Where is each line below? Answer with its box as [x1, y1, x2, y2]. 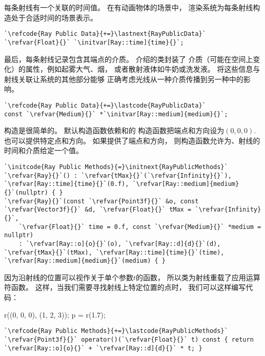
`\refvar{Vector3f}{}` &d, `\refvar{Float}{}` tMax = [4, 206, 192, 214]
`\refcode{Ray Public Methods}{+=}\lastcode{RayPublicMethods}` [4, 327, 228, 335]
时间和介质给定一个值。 [4, 145, 83, 156]
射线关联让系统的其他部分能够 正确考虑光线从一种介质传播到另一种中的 [4, 73, 243, 84]
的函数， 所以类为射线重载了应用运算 [136, 271, 260, 282]
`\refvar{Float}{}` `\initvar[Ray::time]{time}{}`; [4, 38, 184, 46]
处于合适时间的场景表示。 [11, 12, 97, 23]
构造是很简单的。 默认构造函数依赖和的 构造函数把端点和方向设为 [4, 125, 225, 136]
